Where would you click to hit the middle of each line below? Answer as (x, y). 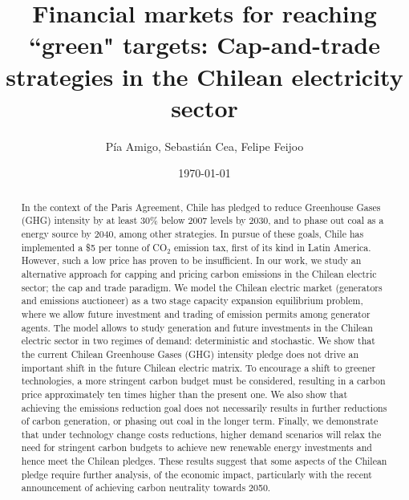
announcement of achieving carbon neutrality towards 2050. (146, 488)
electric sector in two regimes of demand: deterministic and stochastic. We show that (198, 341)
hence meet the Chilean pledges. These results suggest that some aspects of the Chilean (204, 461)
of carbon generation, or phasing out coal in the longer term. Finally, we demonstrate (200, 421)
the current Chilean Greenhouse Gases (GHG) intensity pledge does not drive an (190, 354)
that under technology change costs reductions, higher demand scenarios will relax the (201, 434)
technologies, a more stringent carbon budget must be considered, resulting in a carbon (203, 381)
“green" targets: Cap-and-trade (204, 45)
